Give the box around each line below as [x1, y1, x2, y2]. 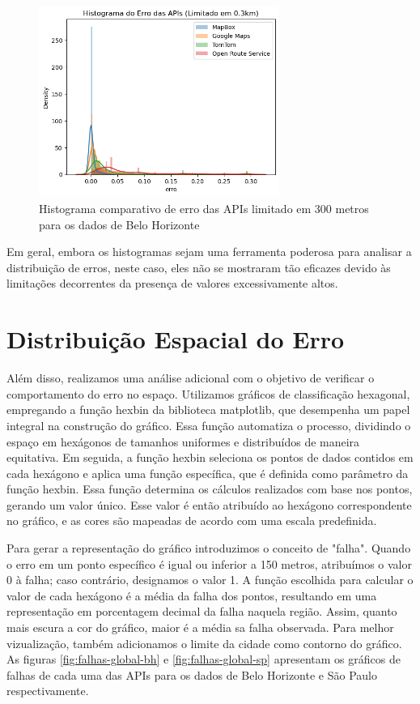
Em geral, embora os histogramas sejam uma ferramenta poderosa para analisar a [6, 243, 412, 260]
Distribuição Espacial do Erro [6, 322, 345, 356]
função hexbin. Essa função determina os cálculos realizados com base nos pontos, [6, 480, 413, 497]
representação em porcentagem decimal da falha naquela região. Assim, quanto [6, 603, 397, 620]
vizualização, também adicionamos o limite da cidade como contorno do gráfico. [6, 634, 402, 651]
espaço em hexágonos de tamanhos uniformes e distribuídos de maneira [6, 433, 360, 450]
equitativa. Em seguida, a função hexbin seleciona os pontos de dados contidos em [6, 449, 414, 466]
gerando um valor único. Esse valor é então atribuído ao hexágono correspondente [6, 496, 412, 513]
